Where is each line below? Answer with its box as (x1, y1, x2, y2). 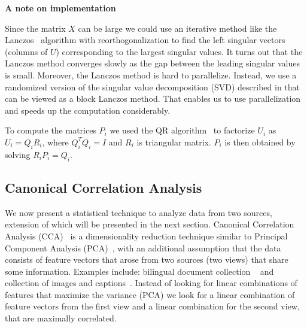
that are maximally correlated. (5, 312, 117, 324)
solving (5, 148, 31, 160)
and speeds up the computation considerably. (5, 104, 171, 116)
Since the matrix (5, 22, 66, 34)
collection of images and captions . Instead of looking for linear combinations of (5, 277, 297, 289)
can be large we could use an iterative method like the (78, 22, 277, 34)
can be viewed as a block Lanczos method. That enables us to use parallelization (5, 92, 301, 105)
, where (42, 135, 69, 148)
